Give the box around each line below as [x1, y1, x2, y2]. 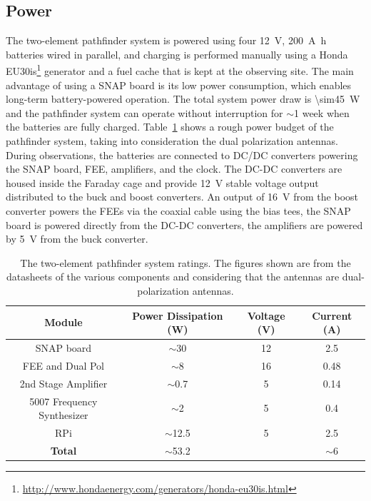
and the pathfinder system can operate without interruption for [6, 105, 283, 120]
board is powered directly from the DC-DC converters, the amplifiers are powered [6, 217, 363, 232]
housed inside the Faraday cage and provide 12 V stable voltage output [6, 175, 319, 190]
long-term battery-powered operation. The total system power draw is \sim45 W [6, 91, 360, 106]
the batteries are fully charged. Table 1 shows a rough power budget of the [6, 119, 334, 134]
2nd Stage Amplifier [19, 375, 108, 390]
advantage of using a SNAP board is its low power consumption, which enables [6, 77, 352, 92]
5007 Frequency [29, 393, 98, 408]
